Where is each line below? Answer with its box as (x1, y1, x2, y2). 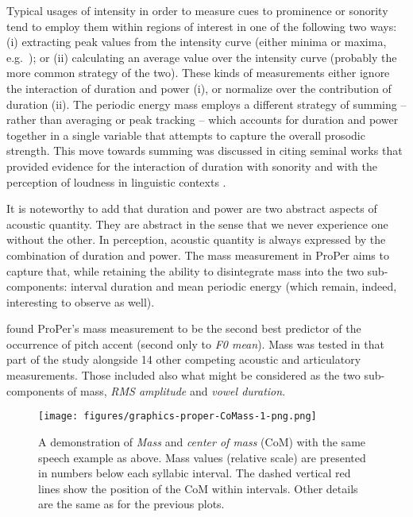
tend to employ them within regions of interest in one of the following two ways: (6, 17, 397, 34)
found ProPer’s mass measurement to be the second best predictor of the (6, 320, 361, 337)
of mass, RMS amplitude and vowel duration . (68, 382, 286, 399)
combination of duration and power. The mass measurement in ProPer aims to (6, 246, 389, 263)
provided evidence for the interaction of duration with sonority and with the (6, 157, 378, 174)
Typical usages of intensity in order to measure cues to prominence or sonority (6, 2, 388, 18)
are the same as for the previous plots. (38, 496, 225, 512)
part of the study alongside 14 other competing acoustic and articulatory (6, 351, 361, 368)
